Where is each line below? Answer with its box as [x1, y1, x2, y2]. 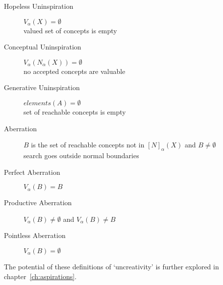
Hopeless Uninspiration [4, 1, 74, 11]
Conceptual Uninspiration [4, 42, 81, 52]
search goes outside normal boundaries [24, 150, 139, 160]
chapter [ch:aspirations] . [4, 271, 77, 281]
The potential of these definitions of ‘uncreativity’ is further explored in [4, 261, 219, 271]
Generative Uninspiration [4, 82, 80, 93]
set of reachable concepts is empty [24, 106, 126, 117]
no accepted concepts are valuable [24, 66, 125, 76]
